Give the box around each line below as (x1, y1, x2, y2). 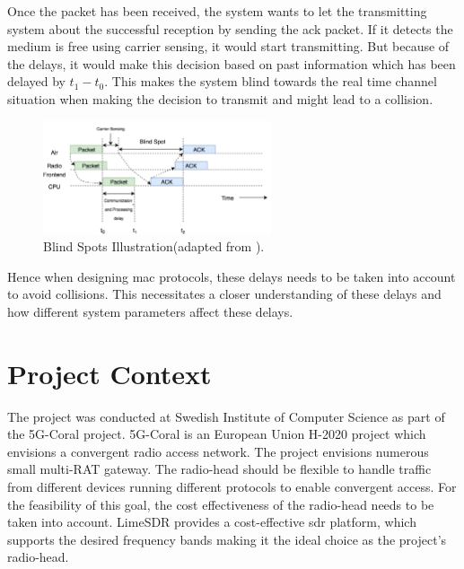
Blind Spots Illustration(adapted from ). (43, 237, 265, 256)
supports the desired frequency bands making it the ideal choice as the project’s (7, 530, 447, 548)
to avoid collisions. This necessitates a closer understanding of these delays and (7, 284, 442, 303)
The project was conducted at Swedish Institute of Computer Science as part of (7, 407, 445, 425)
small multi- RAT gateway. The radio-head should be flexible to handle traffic (7, 460, 432, 478)
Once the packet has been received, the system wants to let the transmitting (7, 2, 427, 20)
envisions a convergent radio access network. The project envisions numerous (7, 442, 429, 460)
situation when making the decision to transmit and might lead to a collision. (7, 89, 433, 108)
